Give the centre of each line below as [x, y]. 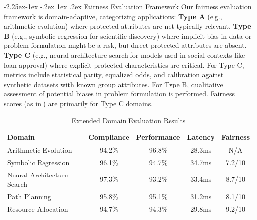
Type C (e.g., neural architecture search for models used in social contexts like [125, 55]
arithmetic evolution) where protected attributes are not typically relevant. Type [128, 26]
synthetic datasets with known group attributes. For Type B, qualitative [114, 84]
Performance [158, 137]
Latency [201, 137]
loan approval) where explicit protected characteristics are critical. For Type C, [124, 65]
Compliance [109, 137]
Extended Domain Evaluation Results [128, 120]
